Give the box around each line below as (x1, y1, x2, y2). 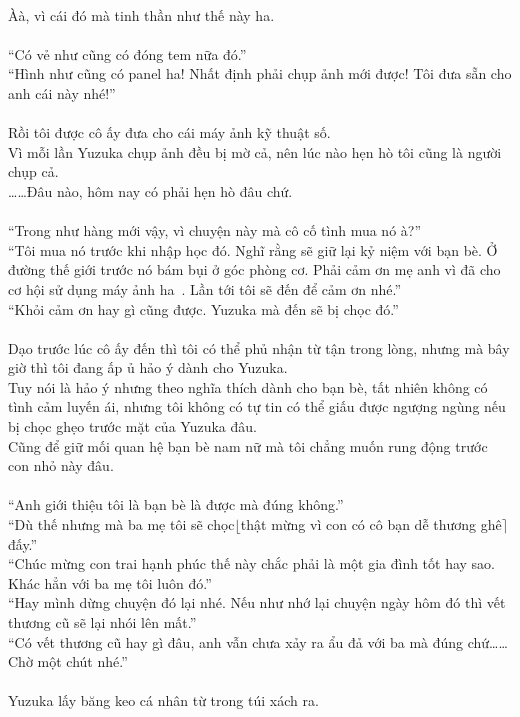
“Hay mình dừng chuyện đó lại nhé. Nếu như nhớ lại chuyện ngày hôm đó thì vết (8, 592, 506, 613)
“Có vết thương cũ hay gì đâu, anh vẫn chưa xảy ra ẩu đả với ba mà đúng (8, 631, 464, 652)
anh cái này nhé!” (8, 82, 116, 103)
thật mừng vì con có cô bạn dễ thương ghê (240, 514, 502, 535)
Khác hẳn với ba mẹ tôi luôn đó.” (8, 572, 212, 593)
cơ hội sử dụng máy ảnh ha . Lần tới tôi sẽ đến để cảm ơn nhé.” (8, 278, 402, 299)
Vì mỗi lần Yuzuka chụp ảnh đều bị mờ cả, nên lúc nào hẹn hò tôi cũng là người (8, 141, 502, 162)
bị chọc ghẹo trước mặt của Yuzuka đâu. (8, 416, 257, 437)
